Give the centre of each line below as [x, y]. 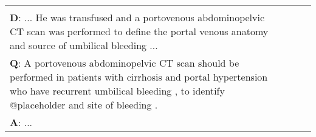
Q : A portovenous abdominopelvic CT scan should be [125, 63]
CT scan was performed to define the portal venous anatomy [139, 31]
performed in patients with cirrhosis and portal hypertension [139, 77]
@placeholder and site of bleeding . [84, 105]
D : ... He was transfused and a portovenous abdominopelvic [137, 17]
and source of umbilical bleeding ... [84, 45]
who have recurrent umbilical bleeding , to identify [117, 91]
